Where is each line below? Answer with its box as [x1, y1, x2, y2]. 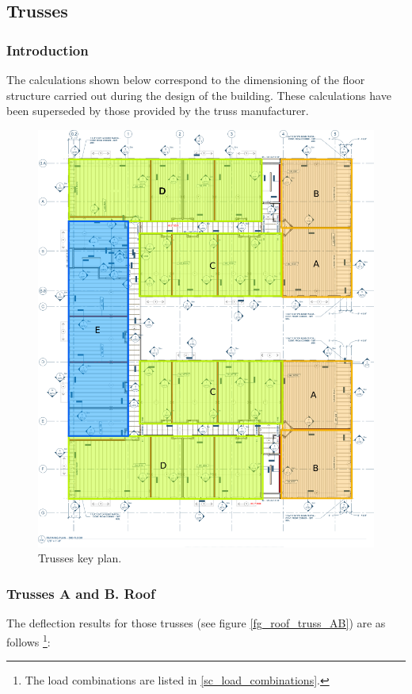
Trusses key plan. [38, 550, 122, 566]
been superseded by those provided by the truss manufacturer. [6, 102, 309, 119]
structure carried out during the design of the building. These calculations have [6, 86, 391, 103]
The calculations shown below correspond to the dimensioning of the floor [6, 71, 365, 87]
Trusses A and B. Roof [6, 583, 155, 603]
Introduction [6, 40, 89, 59]
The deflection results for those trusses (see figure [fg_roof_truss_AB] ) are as [6, 615, 386, 631]
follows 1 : [6, 631, 51, 650]
